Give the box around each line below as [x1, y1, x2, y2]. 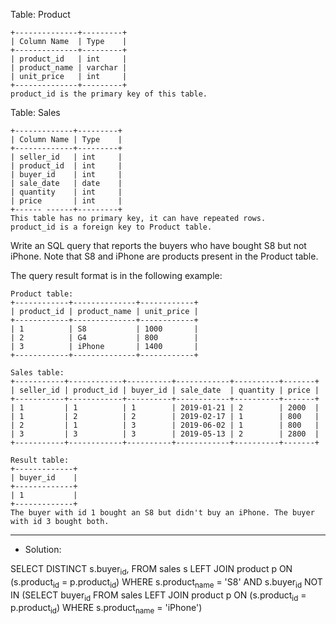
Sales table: [10, 368, 65, 378]
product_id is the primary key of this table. [10, 89, 208, 99]
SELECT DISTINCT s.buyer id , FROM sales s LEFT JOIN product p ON [10, 563, 293, 577]
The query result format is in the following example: [10, 270, 223, 281]
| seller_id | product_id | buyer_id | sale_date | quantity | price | [10, 385, 320, 395]
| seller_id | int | [10, 152, 123, 162]
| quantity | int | [10, 187, 123, 197]
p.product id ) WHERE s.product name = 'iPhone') [10, 602, 203, 616]
